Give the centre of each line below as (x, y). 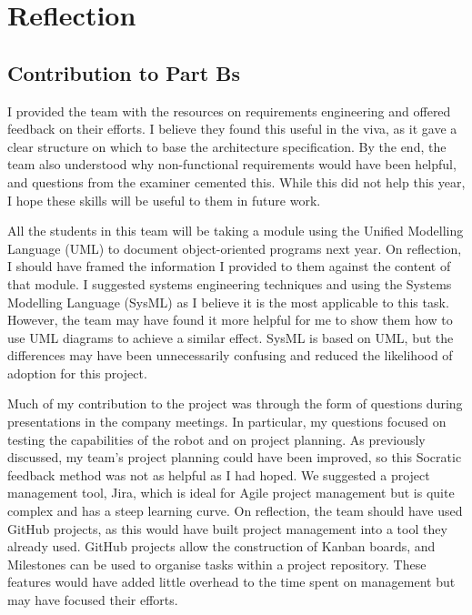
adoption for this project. (77, 373)
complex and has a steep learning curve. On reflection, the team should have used (235, 511)
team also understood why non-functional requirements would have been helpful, (232, 164)
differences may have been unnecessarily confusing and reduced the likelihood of (230, 355)
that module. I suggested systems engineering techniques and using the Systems (230, 283)
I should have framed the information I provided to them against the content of (229, 266)
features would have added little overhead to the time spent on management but (231, 582)
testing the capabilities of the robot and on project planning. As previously (216, 439)
